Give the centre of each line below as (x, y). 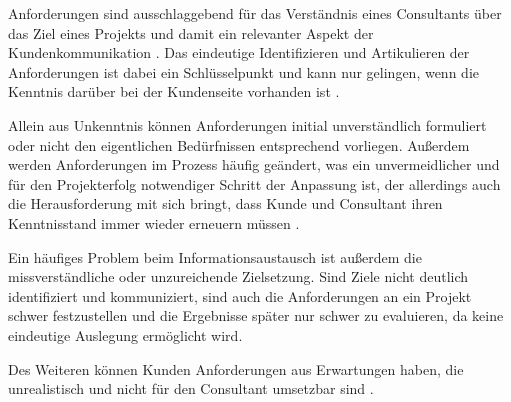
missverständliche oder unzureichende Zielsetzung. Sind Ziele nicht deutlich (238, 276)
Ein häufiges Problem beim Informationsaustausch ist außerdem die (215, 256)
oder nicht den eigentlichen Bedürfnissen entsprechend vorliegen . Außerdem (239, 144)
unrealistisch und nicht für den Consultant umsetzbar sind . (191, 388)
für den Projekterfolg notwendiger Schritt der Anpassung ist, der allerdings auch (254, 183)
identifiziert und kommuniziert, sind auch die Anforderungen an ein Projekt (240, 295)
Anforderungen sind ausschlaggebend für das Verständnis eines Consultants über (255, 13)
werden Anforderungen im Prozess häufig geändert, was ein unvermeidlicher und (254, 164)
